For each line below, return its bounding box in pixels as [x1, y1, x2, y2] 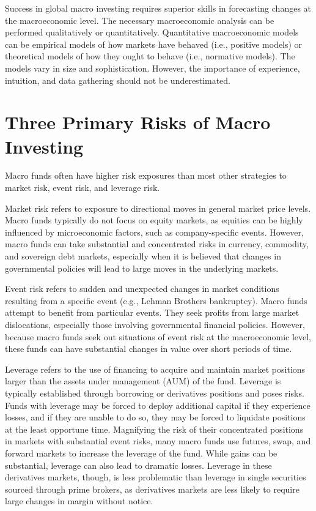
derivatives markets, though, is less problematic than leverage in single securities [5, 471, 306, 483]
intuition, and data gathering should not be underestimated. [5, 73, 230, 86]
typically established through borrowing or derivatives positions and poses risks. [5, 386, 304, 399]
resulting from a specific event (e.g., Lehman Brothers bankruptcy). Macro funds [5, 294, 307, 307]
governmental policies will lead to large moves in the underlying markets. [5, 261, 279, 274]
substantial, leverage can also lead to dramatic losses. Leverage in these [5, 458, 272, 471]
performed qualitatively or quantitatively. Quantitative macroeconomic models [5, 26, 299, 39]
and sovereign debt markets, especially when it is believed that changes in [5, 250, 281, 263]
